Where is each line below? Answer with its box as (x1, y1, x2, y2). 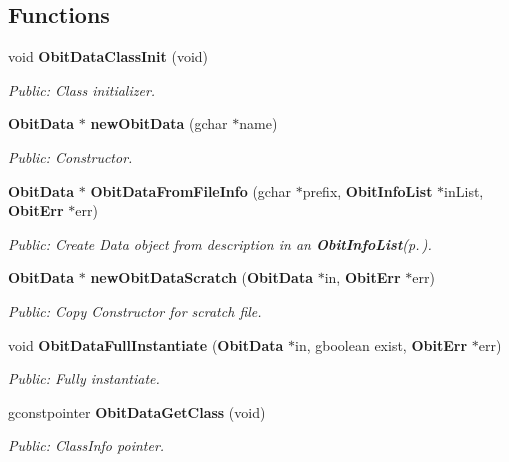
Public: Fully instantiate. (8, 368, 160, 389)
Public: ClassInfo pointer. (8, 435, 165, 456)
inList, (444, 180, 484, 201)
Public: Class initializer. (8, 79, 156, 100)
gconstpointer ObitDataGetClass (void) (8, 401, 266, 422)
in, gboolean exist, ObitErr (295, 334, 468, 355)
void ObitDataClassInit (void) (8, 46, 209, 67)
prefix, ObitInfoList (302, 180, 433, 201)
